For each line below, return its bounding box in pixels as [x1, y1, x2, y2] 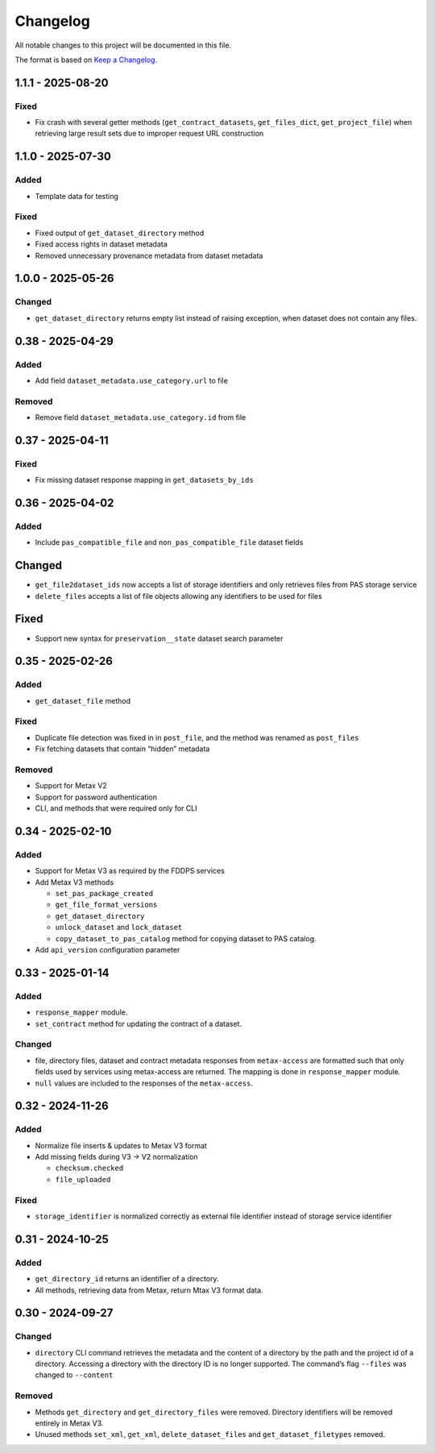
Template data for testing [35, 191, 118, 201]
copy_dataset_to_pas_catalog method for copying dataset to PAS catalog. [55, 933, 317, 943]
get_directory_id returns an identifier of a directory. [35, 1274, 219, 1284]
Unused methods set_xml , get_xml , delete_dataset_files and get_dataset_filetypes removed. [35, 1430, 386, 1439]
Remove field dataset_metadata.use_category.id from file [35, 413, 246, 422]
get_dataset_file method [35, 695, 131, 705]
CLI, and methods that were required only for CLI [35, 803, 197, 813]
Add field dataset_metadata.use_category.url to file [35, 376, 229, 385]
